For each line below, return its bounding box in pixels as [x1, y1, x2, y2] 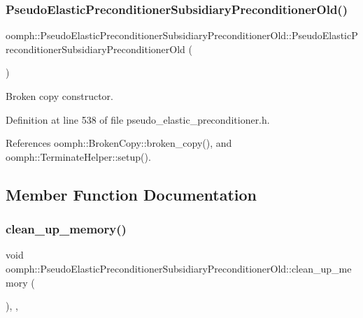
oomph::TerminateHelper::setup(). [6, 149, 151, 164]
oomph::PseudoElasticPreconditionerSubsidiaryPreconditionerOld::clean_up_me [6, 261, 352, 275]
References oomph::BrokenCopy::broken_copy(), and [6, 136, 232, 150]
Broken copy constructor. [6, 89, 113, 103]
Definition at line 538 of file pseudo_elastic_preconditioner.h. [6, 112, 270, 127]
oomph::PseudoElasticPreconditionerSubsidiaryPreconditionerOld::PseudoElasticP [6, 28, 358, 43]
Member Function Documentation [6, 183, 257, 205]
